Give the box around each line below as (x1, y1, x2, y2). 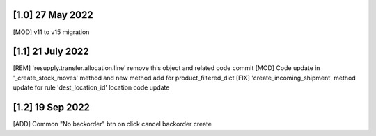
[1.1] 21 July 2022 (13, 46, 89, 58)
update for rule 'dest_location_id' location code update (13, 83, 170, 92)
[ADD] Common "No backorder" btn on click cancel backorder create (13, 120, 212, 128)
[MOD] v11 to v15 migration (13, 28, 90, 36)
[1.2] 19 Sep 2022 (13, 101, 91, 114)
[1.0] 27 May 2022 (13, 9, 93, 21)
